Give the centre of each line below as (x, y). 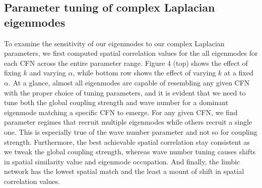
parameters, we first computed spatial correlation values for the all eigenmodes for (131, 53)
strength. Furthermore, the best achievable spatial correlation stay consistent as (127, 142)
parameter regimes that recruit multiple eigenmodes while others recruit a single (128, 122)
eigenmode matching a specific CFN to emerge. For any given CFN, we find (121, 112)
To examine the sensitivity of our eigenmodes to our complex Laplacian (114, 43)
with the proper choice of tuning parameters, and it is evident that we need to (125, 92)
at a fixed (239, 73)
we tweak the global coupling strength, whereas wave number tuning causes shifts (130, 152)
